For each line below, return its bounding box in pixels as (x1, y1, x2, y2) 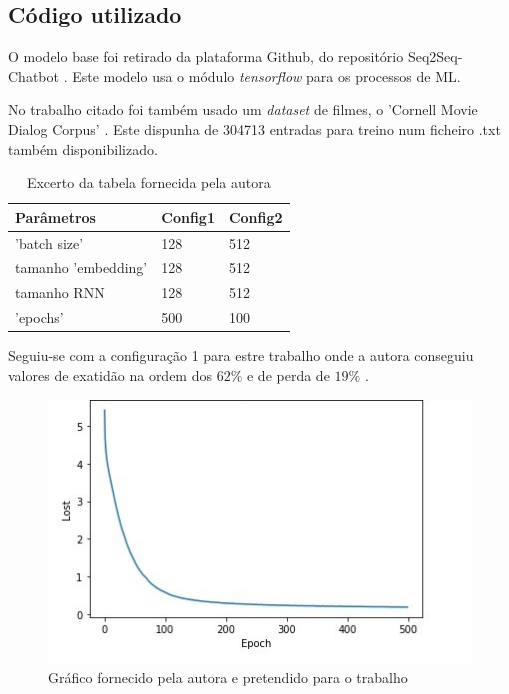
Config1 (161, 206, 215, 227)
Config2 (228, 206, 283, 227)
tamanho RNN (15, 282, 105, 303)
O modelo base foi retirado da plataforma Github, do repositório (8, 46, 404, 67)
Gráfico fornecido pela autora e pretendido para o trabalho (48, 666, 408, 687)
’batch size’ (15, 232, 84, 253)
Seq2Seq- (407, 46, 463, 67)
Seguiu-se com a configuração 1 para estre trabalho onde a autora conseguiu (8, 345, 474, 366)
